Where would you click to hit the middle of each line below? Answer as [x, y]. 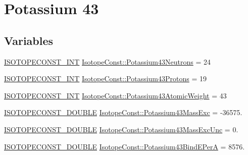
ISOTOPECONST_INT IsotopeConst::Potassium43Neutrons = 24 [107, 61]
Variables [29, 40]
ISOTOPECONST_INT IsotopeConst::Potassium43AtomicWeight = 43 [115, 95]
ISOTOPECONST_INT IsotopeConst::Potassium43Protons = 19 [106, 79]
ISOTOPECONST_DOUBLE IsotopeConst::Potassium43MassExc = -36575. [123, 112]
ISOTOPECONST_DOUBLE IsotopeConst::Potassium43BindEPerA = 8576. [125, 146]
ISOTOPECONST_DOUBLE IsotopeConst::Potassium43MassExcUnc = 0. [121, 129]
